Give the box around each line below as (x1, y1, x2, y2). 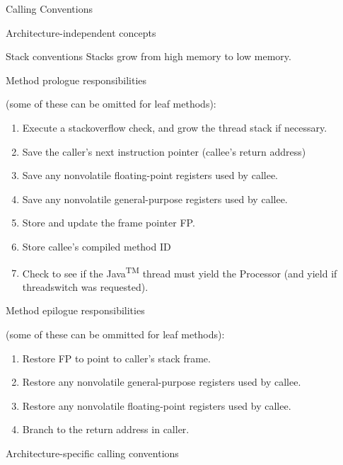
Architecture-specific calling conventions (6, 445, 179, 460)
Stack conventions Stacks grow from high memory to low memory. (6, 49, 291, 64)
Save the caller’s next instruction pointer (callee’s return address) (22, 144, 306, 159)
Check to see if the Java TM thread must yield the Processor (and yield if (22, 263, 337, 280)
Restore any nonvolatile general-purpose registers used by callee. (22, 374, 301, 389)
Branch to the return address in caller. (22, 422, 190, 437)
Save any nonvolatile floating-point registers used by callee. (22, 168, 278, 183)
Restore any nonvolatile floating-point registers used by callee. (22, 398, 291, 413)
